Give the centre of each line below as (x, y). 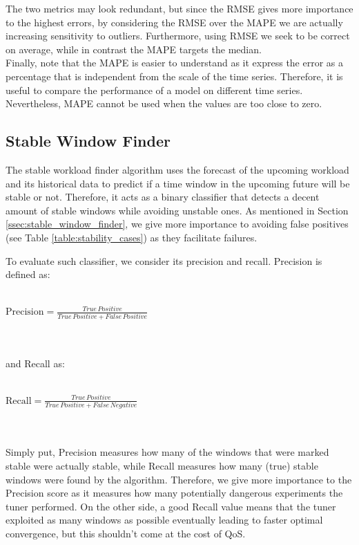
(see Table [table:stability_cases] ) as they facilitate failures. (132, 237)
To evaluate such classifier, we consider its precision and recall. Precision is (164, 260)
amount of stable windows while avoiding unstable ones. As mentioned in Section (177, 210)
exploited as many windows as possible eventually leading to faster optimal (164, 520)
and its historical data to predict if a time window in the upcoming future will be (178, 183)
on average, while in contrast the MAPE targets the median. (134, 49)
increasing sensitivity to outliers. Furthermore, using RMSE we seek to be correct (178, 36)
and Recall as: (35, 363)
